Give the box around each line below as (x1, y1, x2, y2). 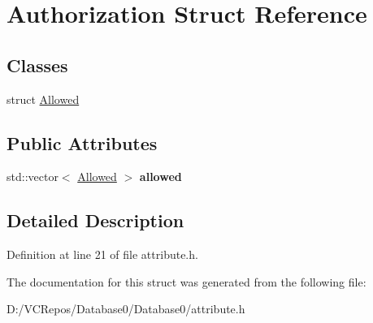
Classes (7, 52, 68, 77)
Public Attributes (7, 130, 158, 155)
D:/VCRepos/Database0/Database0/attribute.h (7, 300, 245, 317)
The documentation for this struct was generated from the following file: (7, 273, 366, 290)
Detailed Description (7, 208, 184, 233)
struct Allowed (7, 90, 80, 107)
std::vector (7, 168, 59, 185)
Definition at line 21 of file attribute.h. (7, 246, 198, 263)
